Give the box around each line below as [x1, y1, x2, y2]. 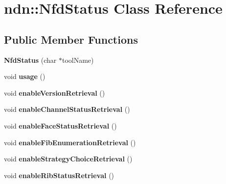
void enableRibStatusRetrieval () [4, 170, 114, 180]
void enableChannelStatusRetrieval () [4, 104, 130, 114]
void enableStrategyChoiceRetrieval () [4, 154, 133, 164]
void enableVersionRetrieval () [4, 87, 105, 98]
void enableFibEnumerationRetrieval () [4, 137, 136, 147]
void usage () [4, 71, 45, 81]
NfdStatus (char [4, 54, 57, 65]
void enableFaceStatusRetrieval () [4, 120, 117, 131]
